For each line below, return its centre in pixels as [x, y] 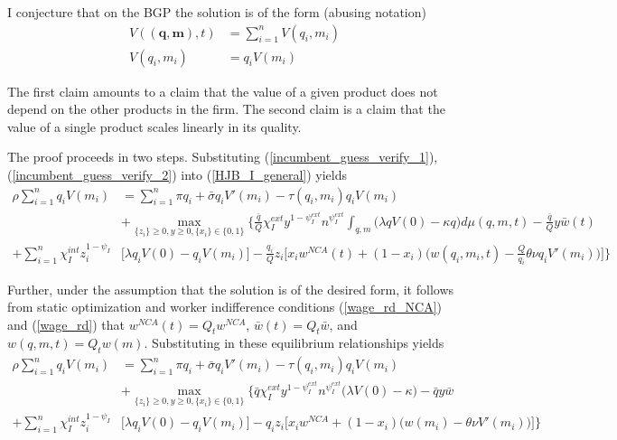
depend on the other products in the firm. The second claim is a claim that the [226, 109]
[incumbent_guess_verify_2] [92, 175]
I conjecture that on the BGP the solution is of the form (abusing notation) [217, 12]
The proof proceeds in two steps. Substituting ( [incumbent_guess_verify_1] [218, 157]
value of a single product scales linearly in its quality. [154, 126]
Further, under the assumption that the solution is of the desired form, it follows [231, 289]
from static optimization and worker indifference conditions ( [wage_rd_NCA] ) [225, 307]
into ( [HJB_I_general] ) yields [264, 175]
